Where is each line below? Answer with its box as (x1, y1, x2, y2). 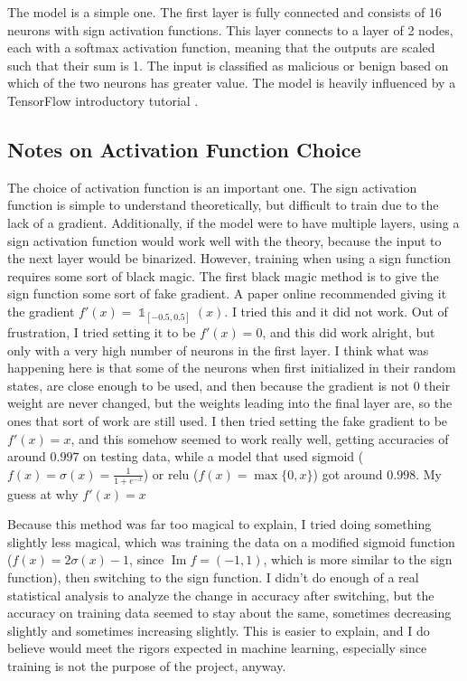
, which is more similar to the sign (263, 550, 453, 569)
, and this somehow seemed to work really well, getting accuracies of (70, 429, 449, 448)
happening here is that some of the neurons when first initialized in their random (7, 358, 456, 377)
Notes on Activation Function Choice (7, 135, 361, 163)
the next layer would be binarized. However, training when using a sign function (7, 249, 452, 268)
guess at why (7, 484, 79, 503)
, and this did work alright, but (262, 323, 435, 342)
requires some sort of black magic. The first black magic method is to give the (7, 266, 439, 285)
